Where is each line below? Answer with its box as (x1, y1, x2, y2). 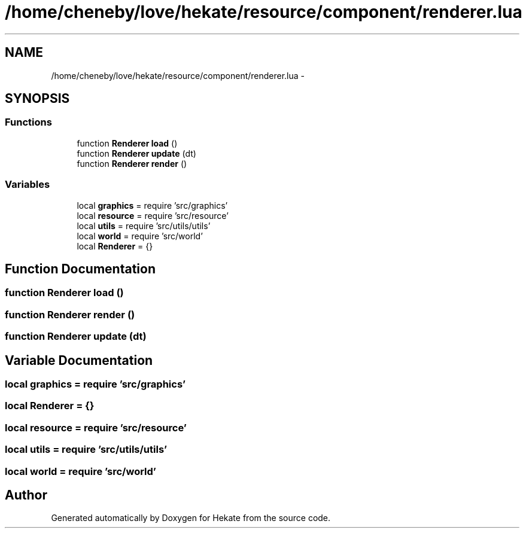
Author (5, 487, 47, 502)
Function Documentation (5, 261, 156, 276)
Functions (5, 116, 52, 129)
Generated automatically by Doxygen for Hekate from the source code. (51, 513, 331, 523)
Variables (5, 178, 50, 191)
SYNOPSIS (5, 91, 70, 106)
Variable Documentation (5, 352, 153, 368)
